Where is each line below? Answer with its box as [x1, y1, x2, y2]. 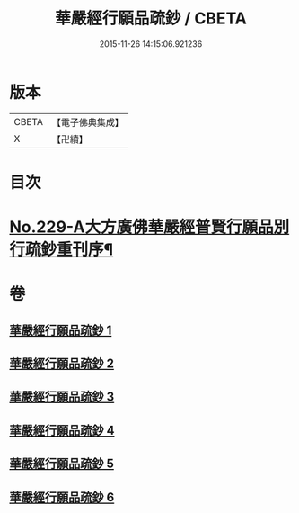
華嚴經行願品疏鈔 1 [9, 322, 112, 337]
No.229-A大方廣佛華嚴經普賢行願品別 [9, 217, 290, 238]
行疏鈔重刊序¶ [9, 239, 114, 260]
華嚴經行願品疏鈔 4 [9, 422, 115, 437]
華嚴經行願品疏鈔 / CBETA [55, 8, 247, 29]
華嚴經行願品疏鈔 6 [9, 490, 115, 505]
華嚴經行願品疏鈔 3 [9, 389, 115, 405]
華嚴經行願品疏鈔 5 [9, 456, 115, 472]
